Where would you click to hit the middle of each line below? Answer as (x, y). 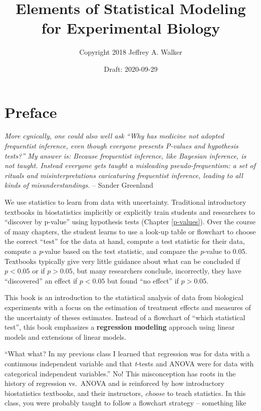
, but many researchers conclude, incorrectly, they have (157, 271)
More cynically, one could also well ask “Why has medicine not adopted (114, 136)
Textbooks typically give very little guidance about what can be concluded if (122, 261)
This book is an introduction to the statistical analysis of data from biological (124, 297)
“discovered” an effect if (41, 280)
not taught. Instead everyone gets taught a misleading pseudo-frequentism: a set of (130, 165)
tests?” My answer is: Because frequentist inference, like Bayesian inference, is (125, 155)
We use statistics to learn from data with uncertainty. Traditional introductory (125, 202)
